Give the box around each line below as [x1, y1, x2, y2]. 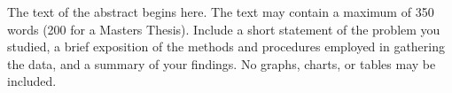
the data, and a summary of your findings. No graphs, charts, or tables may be [7, 54, 436, 73]
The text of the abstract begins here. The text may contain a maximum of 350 [7, 3, 434, 20]
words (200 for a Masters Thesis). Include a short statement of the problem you [7, 19, 440, 38]
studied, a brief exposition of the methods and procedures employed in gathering [7, 37, 446, 56]
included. [7, 72, 57, 90]
